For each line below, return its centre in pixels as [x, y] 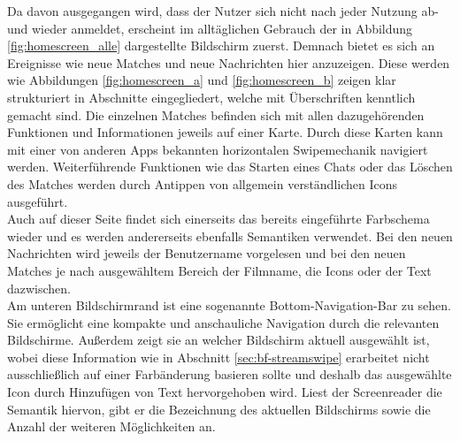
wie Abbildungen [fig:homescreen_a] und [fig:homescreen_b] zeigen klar [202, 80]
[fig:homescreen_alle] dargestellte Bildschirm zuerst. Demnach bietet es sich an [221, 46]
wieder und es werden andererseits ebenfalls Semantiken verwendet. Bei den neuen [230, 236]
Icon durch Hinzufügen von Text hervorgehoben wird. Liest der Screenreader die [225, 392]
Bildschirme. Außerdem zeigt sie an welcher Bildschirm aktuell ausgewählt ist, [218, 340]
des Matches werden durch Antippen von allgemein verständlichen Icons [203, 183]
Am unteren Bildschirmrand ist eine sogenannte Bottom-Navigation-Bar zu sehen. [229, 305]
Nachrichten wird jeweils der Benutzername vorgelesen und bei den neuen [207, 253]
